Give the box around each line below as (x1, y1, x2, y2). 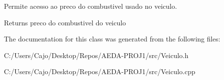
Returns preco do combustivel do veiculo (4, 17, 126, 27)
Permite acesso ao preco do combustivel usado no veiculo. (4, 1, 177, 11)
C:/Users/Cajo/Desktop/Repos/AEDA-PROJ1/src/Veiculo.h (4, 50, 189, 60)
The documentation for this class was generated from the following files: (4, 34, 221, 44)
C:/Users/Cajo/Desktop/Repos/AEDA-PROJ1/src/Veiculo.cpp (4, 66, 196, 77)
